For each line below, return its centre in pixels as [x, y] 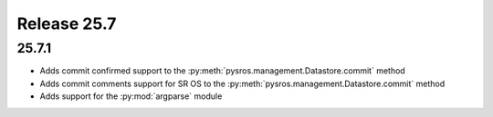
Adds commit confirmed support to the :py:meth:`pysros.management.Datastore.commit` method [222, 71]
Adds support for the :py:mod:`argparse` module [131, 96]
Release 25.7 [67, 24]
